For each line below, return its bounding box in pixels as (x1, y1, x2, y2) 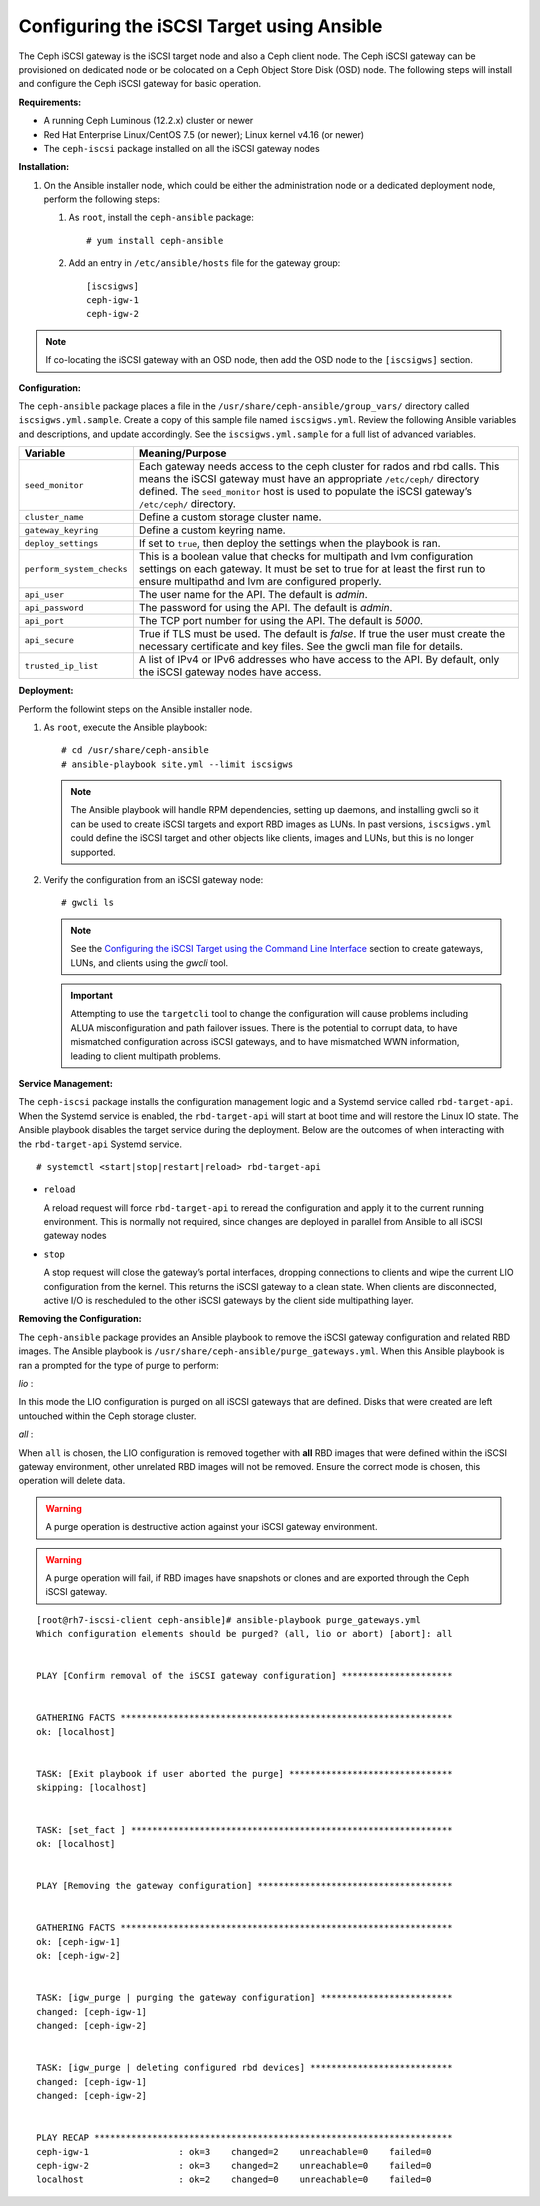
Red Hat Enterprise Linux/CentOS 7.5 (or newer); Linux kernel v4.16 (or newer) (43, 128, 365, 140)
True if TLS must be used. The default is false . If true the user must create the (138, 627, 506, 641)
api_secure (24, 635, 75, 645)
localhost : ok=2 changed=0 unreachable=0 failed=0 (36, 2174, 432, 2185)
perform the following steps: (43, 193, 160, 205)
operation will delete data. (18, 1475, 126, 1487)
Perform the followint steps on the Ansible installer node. (18, 703, 253, 715)
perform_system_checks (24, 563, 129, 574)
